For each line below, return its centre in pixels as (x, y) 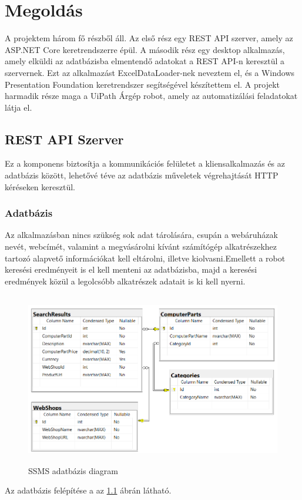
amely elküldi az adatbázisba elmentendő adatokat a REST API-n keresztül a (145, 61)
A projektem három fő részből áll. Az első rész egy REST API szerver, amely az (149, 38)
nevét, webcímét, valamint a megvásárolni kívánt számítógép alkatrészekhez (141, 246)
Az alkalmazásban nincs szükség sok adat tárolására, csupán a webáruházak (141, 235)
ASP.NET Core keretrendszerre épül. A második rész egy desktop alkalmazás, (145, 49)
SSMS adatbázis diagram (73, 470)
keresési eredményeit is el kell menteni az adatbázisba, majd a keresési (131, 269)
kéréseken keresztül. (40, 186)
